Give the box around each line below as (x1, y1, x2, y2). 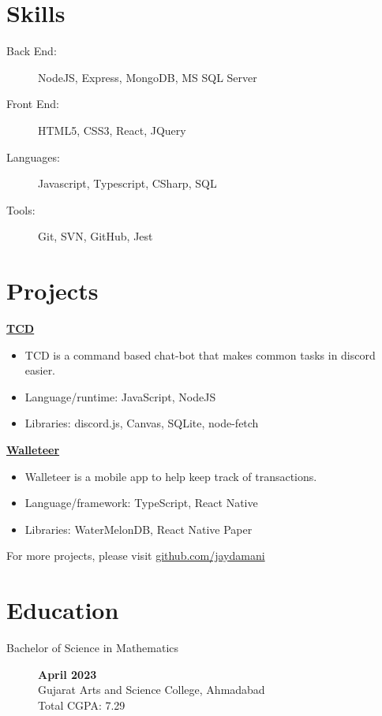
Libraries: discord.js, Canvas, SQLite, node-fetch (24, 415, 259, 431)
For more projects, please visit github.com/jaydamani (6, 547, 265, 564)
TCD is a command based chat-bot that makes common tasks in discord (24, 346, 376, 363)
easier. (24, 362, 56, 379)
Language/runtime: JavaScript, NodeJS (24, 388, 216, 405)
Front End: (6, 95, 59, 112)
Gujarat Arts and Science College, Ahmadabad (38, 681, 265, 698)
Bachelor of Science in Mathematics (6, 640, 179, 656)
